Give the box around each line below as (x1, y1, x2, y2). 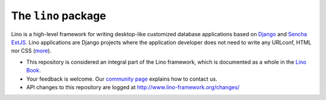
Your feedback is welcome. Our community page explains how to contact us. (26, 75, 217, 83)
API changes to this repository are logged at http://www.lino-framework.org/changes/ (26, 83, 240, 90)
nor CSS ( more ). (11, 47, 51, 54)
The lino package (11, 9, 107, 22)
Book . (26, 67, 41, 74)
